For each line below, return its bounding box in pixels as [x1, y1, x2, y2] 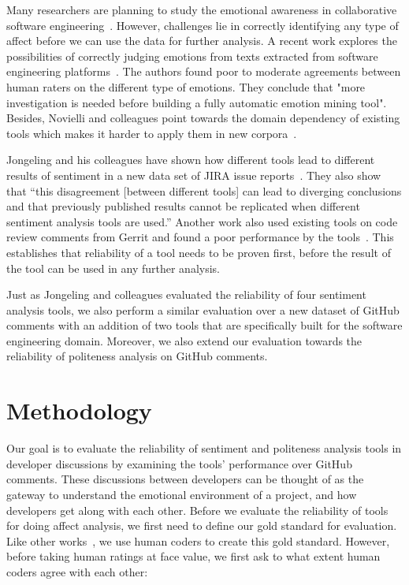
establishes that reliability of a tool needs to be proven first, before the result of [6, 244, 391, 260]
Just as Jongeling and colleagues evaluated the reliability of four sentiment [6, 286, 366, 303]
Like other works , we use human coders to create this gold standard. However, [6, 532, 390, 549]
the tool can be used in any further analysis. [6, 259, 220, 276]
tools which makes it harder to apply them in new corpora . [6, 125, 297, 141]
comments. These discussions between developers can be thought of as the [6, 471, 364, 487]
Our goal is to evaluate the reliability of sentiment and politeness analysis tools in [6, 440, 402, 456]
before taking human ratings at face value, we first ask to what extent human [6, 548, 381, 565]
